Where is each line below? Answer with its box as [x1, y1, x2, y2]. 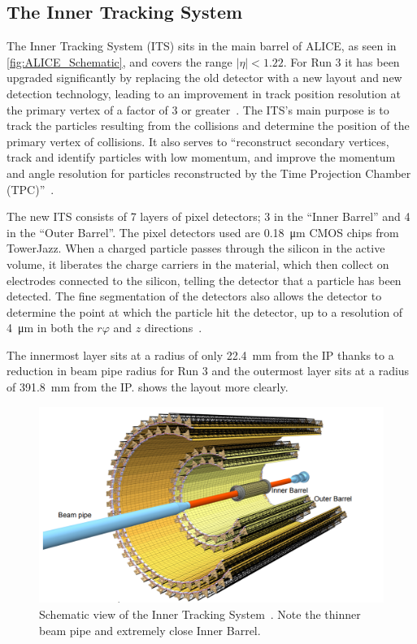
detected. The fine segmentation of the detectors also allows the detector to [7, 287, 382, 305]
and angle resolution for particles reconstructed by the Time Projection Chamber [7, 164, 411, 181]
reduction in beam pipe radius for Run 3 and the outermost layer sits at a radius [7, 362, 410, 379]
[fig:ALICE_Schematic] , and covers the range [7, 53, 232, 70]
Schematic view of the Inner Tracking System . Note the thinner [39, 606, 361, 623]
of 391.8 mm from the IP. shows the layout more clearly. [7, 378, 289, 395]
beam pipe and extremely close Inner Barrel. [39, 621, 261, 638]
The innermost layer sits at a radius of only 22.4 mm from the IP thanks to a [7, 346, 394, 363]
